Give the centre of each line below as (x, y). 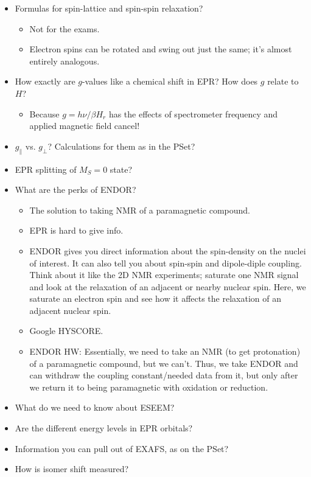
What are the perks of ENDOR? (75, 190)
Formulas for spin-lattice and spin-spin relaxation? (109, 8)
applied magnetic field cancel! (85, 126)
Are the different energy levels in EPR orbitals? (104, 428)
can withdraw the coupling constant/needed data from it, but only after (164, 375)
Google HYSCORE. (66, 331)
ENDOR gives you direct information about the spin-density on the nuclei (168, 250)
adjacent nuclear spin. (70, 310)
